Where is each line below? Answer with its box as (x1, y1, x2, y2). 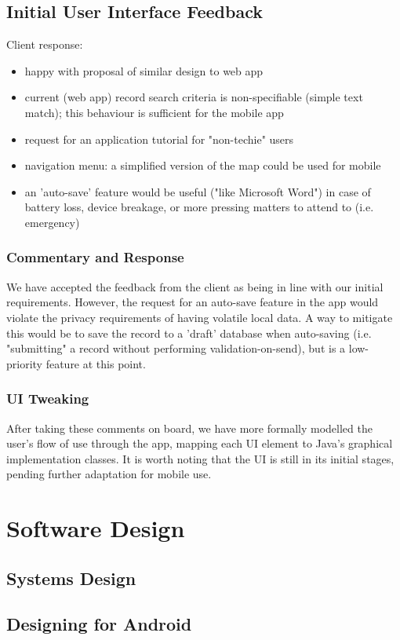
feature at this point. (45, 355, 146, 371)
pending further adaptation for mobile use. (6, 466, 212, 482)
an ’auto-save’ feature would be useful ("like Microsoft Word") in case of (24, 183, 371, 199)
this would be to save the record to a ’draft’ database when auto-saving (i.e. (6, 324, 372, 341)
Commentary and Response (6, 247, 184, 267)
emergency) (24, 214, 80, 230)
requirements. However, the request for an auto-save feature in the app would (6, 294, 379, 310)
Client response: (6, 36, 83, 53)
